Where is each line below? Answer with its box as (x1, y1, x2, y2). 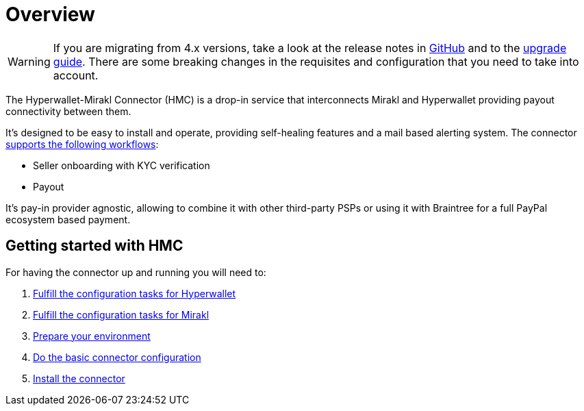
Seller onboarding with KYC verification (33, 159, 210, 171)
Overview (5, 3, 95, 26)
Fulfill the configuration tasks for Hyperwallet (33, 287, 236, 299)
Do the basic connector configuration (33, 351, 201, 363)
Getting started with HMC (5, 237, 183, 255)
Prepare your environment (33, 329, 151, 342)
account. (53, 68, 99, 82)
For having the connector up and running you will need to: (5, 266, 266, 278)
